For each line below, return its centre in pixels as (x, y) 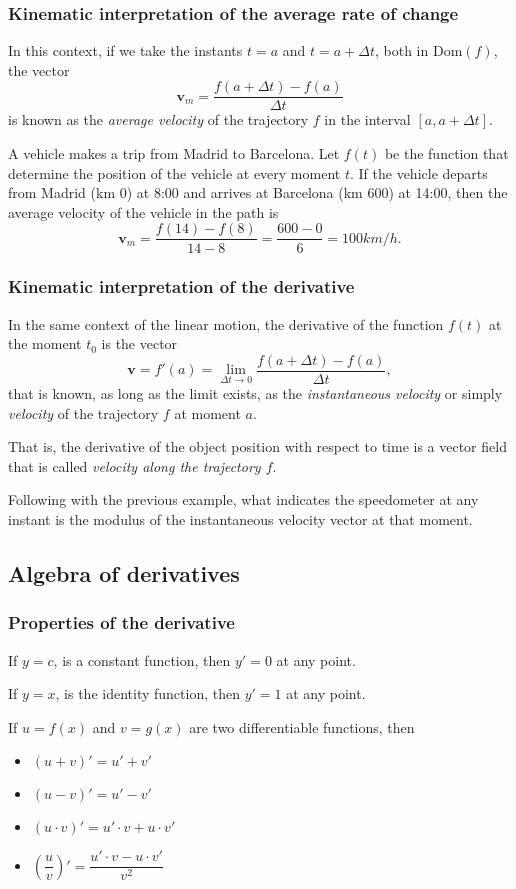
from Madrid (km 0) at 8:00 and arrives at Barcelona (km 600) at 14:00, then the (258, 192)
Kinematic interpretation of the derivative (181, 286)
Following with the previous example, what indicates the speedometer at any (243, 499)
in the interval (367, 119)
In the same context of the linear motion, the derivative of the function (226, 323)
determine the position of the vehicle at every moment (174, 172)
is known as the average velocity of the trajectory (158, 119)
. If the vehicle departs (418, 172)
